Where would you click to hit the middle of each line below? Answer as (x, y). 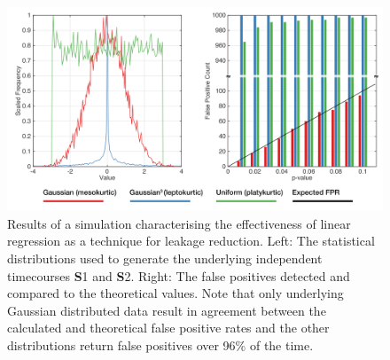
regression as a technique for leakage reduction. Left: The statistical (191, 241)
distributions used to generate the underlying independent (165, 258)
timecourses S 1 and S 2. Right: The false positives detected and (179, 275)
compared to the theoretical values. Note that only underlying (175, 293)
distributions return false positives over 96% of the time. (160, 344)
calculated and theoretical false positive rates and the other (168, 328)
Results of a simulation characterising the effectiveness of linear (179, 223)
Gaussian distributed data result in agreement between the (167, 310)
